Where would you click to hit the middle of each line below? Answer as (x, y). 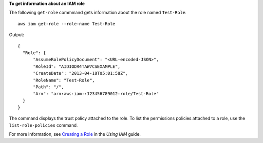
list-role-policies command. (43, 125)
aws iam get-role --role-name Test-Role (66, 24)
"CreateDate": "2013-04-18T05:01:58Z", (81, 73)
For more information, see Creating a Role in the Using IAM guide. (75, 134)
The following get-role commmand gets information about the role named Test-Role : (98, 13)
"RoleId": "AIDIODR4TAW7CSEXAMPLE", (77, 66)
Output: (17, 35)
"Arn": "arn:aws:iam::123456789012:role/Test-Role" (96, 94)
